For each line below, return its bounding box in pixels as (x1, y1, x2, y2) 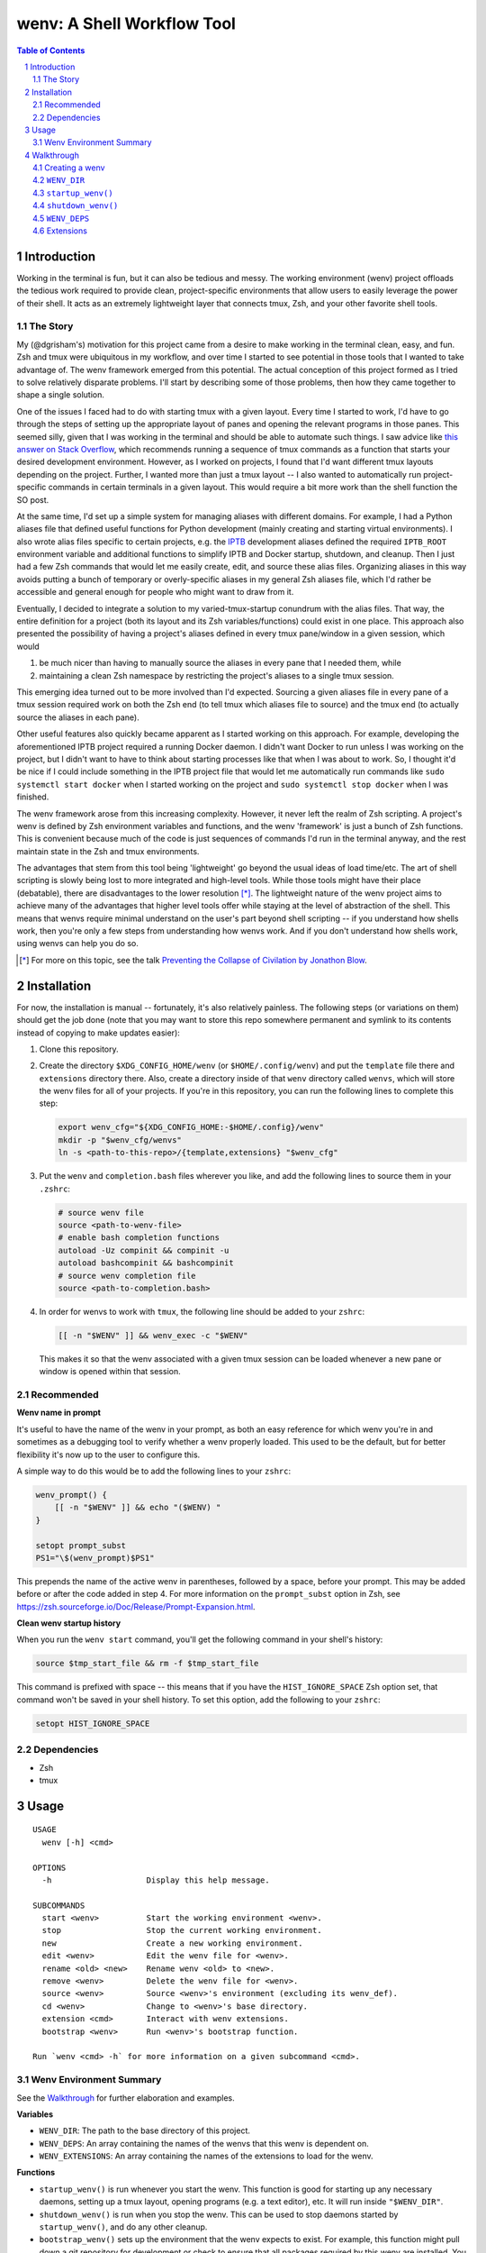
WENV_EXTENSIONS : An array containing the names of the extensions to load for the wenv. (39, 2150, 373, 2162)
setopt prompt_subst (35, 1540, 126, 1550)
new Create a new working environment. (41, 1938, 303, 1948)
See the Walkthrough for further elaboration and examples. (16, 2092, 236, 2103)
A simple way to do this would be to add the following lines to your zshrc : (16, 1465, 292, 1476)
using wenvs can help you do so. (16, 938, 139, 949)
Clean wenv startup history (16, 1618, 121, 1628)
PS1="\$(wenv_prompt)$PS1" (35, 1553, 155, 1563)
